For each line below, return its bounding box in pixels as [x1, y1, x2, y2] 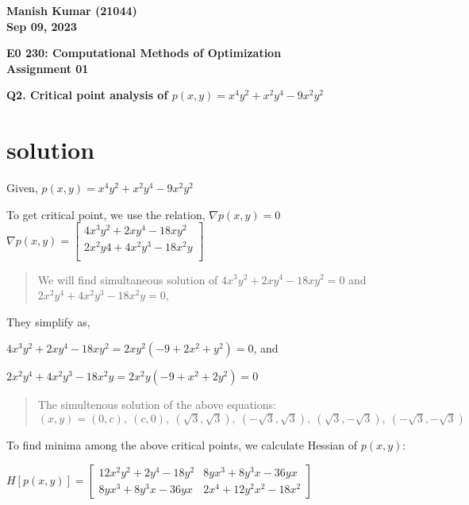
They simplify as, [6, 313, 90, 330]
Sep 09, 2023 [6, 17, 77, 34]
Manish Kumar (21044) [6, 2, 137, 18]
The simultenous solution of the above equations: [37, 396, 276, 413]
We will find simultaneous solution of [37, 271, 218, 287]
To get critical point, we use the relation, [6, 206, 206, 222]
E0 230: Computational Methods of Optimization [6, 44, 282, 61]
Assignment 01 [6, 60, 89, 76]
